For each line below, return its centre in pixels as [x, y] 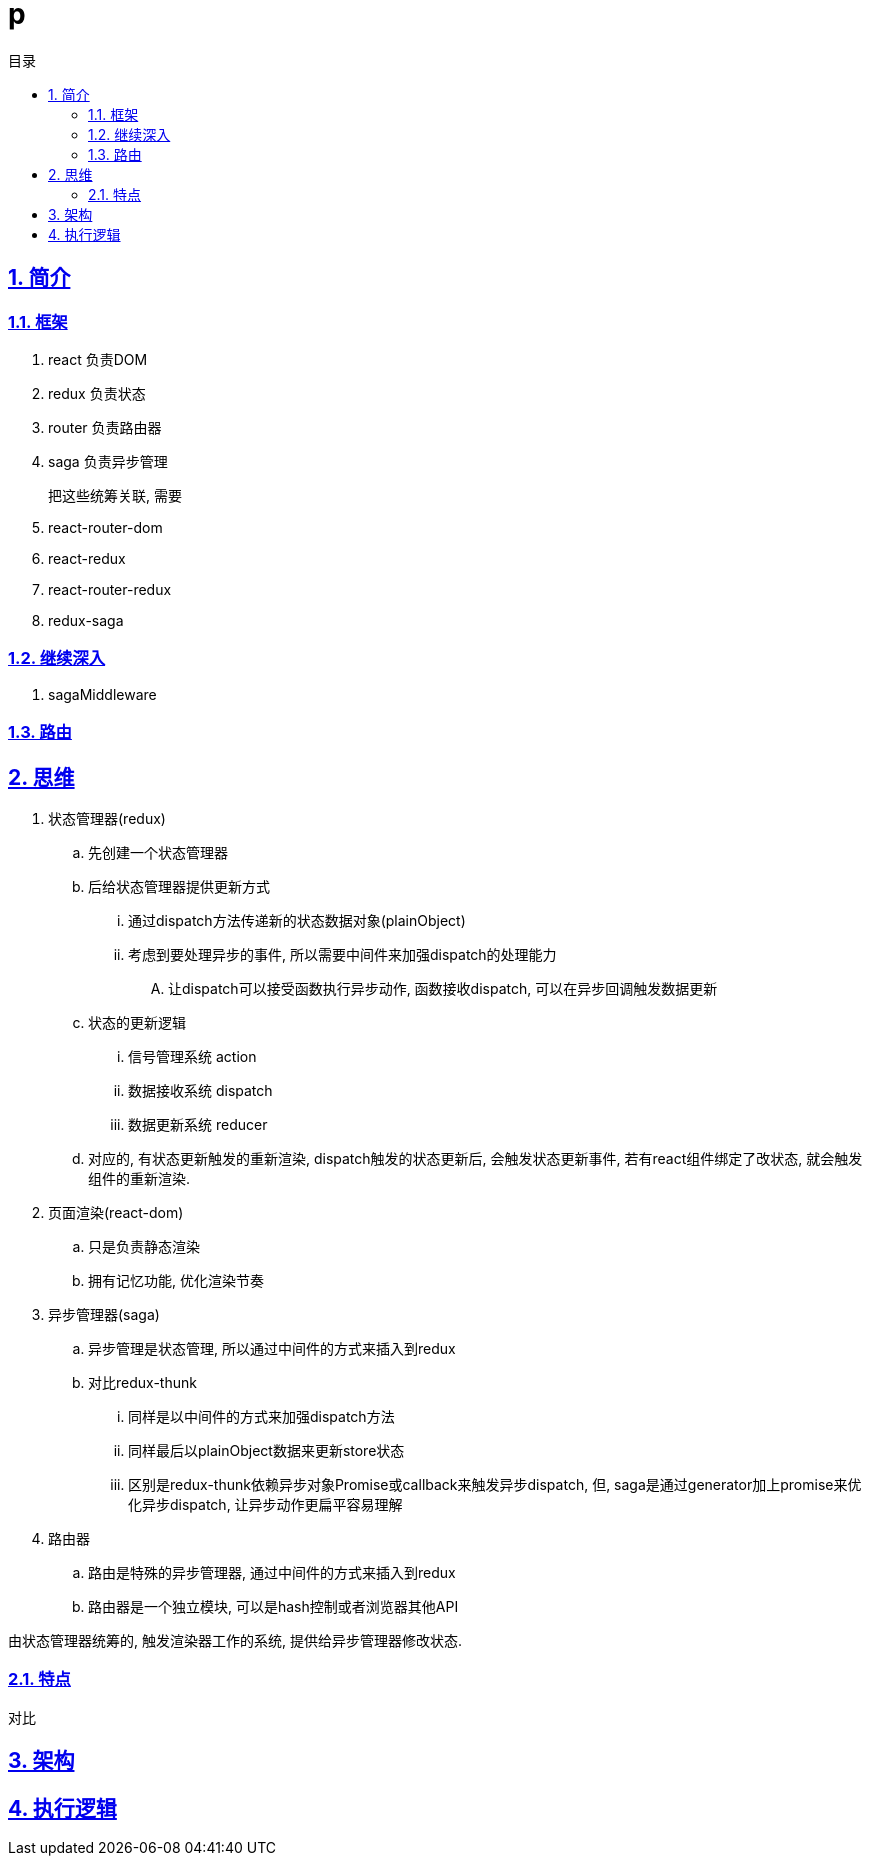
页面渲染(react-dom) [116, 1212]
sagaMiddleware [102, 694]
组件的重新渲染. [139, 1178]
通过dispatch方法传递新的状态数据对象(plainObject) [297, 920]
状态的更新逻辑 [137, 1022]
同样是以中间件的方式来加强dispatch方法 [261, 1416]
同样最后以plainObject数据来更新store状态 [266, 1450]
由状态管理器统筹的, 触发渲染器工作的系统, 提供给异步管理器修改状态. [235, 1640]
